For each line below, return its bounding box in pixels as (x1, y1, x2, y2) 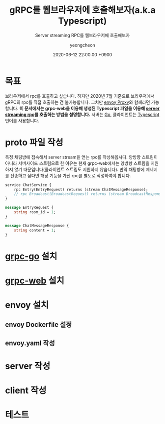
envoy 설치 (5, 299, 49, 310)
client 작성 (5, 385, 47, 396)
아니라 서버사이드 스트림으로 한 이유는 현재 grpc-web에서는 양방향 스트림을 (5, 160, 150, 166)
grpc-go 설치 (5, 250, 57, 262)
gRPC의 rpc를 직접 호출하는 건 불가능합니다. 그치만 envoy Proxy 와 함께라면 (5, 99, 150, 105)
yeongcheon (69, 42, 96, 48)
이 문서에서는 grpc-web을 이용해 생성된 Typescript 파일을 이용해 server (19, 105, 160, 111)
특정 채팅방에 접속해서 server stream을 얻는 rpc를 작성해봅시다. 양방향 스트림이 (5, 154, 158, 160)
